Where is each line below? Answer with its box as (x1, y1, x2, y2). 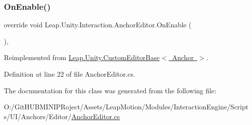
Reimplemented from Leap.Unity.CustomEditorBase (4, 52, 160, 62)
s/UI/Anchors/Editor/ (4, 111, 72, 121)
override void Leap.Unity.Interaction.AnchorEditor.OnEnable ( (4, 20, 191, 30)
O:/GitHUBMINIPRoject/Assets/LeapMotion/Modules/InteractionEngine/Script (4, 102, 249, 112)
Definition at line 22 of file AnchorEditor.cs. (4, 69, 135, 79)
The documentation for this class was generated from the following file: (4, 85, 216, 95)
